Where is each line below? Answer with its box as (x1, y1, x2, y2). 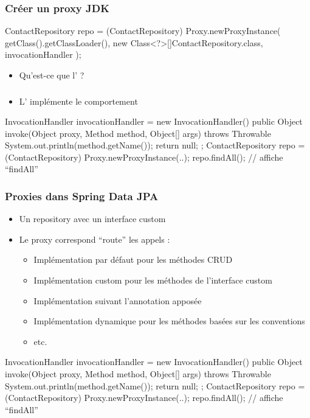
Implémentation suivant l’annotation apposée (33, 294, 202, 307)
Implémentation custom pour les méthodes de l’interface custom (33, 274, 272, 287)
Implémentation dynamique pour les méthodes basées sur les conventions (33, 315, 305, 327)
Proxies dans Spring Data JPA (5, 189, 159, 203)
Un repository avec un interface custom (19, 212, 166, 225)
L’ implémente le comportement (19, 94, 138, 107)
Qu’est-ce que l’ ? (19, 69, 84, 81)
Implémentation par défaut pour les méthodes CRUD (33, 253, 233, 266)
